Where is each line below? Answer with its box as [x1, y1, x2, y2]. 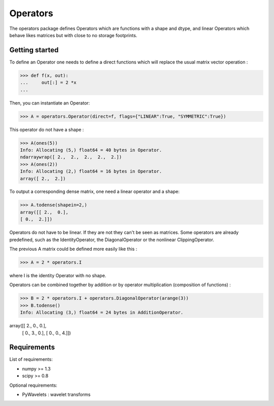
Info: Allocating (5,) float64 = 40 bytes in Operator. [20, 147, 162, 153]
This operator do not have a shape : [9, 126, 84, 132]
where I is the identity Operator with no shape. [9, 272, 107, 279]
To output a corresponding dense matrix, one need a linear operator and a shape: [9, 188, 180, 195]
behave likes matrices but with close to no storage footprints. [9, 32, 138, 38]
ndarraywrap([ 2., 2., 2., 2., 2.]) [20, 154, 122, 160]
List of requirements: [9, 356, 53, 362]
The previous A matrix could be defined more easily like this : [9, 246, 138, 252]
